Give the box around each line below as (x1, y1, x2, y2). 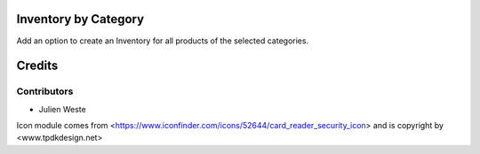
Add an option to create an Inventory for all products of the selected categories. (16, 35, 309, 46)
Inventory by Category (16, 12, 145, 27)
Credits (16, 58, 59, 73)
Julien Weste (38, 104, 86, 114)
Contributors (16, 85, 74, 97)
